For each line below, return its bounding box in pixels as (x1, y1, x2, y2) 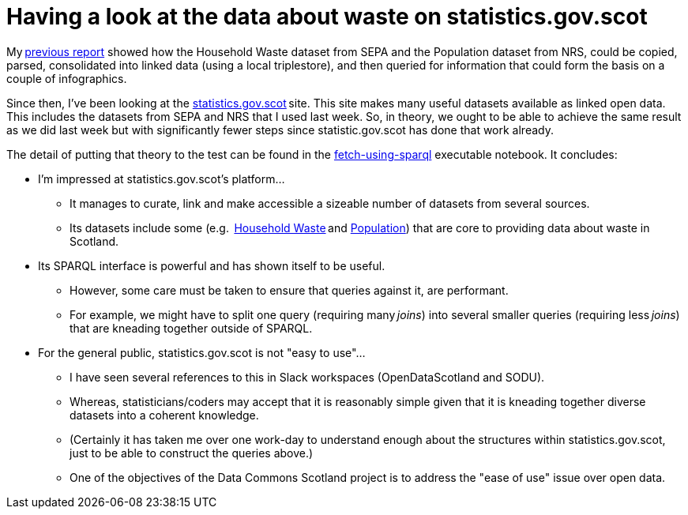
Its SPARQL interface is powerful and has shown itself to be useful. (38, 258, 385, 273)
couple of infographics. (6, 71, 127, 85)
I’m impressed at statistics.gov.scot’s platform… (38, 171, 285, 186)
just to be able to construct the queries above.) (70, 445, 314, 460)
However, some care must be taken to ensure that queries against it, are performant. (70, 283, 509, 297)
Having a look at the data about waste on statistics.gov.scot (6, 3, 648, 30)
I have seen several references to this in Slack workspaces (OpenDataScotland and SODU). (70, 370, 545, 384)
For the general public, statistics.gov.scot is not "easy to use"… (38, 345, 366, 359)
